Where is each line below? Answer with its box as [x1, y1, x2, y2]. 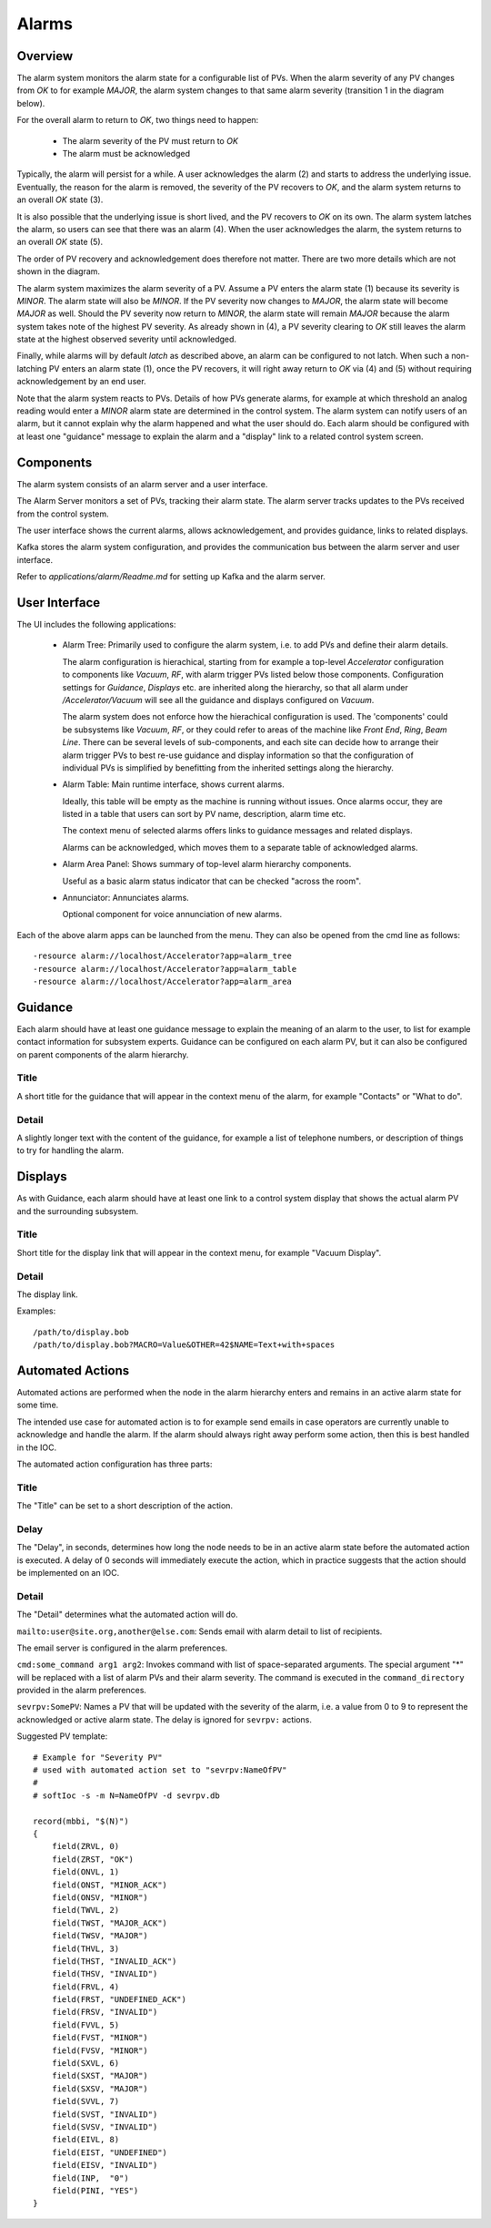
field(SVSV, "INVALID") [51, 2121, 158, 2131]
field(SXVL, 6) [51, 2059, 120, 2069]
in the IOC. [16, 1442, 57, 1453]
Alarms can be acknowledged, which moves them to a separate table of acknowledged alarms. [62, 842, 418, 853]
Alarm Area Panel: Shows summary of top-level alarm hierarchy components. [62, 859, 352, 870]
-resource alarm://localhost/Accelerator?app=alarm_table [33, 964, 297, 974]
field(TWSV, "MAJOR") [51, 1931, 149, 1941]
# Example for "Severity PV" [33, 1752, 163, 1763]
